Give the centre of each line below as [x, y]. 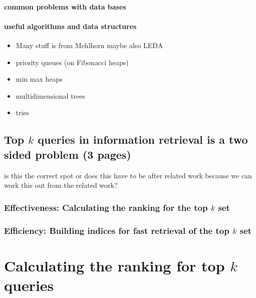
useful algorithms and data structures [70, 26]
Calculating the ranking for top [114, 265]
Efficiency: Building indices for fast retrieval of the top [117, 230]
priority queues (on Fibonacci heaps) [72, 62]
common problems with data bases [65, 6]
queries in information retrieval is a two [143, 139]
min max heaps [39, 79]
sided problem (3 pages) [68, 154]
